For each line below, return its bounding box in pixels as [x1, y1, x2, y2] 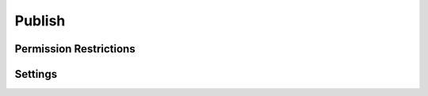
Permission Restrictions [14, 42, 136, 56]
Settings [14, 67, 58, 81]
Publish [14, 12, 66, 29]
